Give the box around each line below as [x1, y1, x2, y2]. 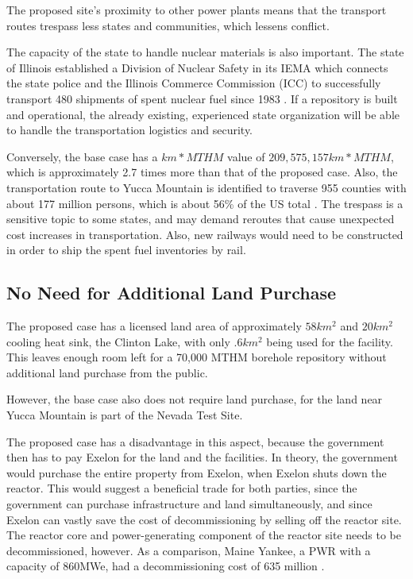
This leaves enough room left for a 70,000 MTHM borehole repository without [6, 349, 387, 365]
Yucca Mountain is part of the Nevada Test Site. [6, 407, 243, 423]
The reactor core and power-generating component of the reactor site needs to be [6, 527, 401, 543]
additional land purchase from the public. [6, 364, 208, 380]
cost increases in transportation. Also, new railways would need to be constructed [6, 226, 403, 242]
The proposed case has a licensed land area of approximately [6, 318, 302, 334]
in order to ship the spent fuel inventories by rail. [6, 241, 246, 258]
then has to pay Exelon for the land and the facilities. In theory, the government [6, 449, 398, 465]
